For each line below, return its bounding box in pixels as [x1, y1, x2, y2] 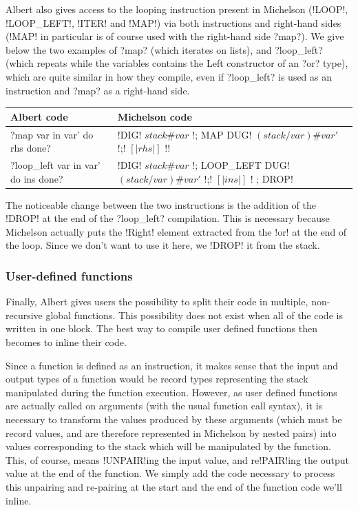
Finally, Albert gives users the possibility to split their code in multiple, [6, 294, 308, 309]
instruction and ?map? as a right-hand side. [6, 83, 190, 97]
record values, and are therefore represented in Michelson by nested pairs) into [6, 425, 337, 440]
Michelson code [117, 109, 192, 123]
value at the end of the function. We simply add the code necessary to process [6, 466, 335, 480]
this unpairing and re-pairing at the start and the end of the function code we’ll [6, 479, 342, 493]
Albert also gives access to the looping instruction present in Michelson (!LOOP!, [6, 2, 348, 16]
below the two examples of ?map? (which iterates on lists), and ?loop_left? [6, 42, 323, 57]
